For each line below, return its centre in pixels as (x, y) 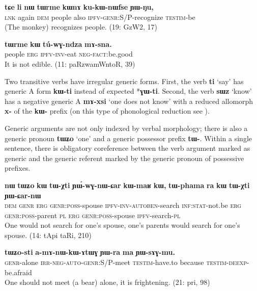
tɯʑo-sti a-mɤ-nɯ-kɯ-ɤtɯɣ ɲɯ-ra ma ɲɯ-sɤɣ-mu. (90, 252)
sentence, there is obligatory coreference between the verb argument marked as (127, 148)
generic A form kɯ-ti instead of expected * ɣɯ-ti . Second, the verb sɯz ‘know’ (128, 91)
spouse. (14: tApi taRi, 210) (48, 235)
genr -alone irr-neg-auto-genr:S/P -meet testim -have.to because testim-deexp (126, 262)
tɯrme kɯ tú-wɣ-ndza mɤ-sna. (58, 44)
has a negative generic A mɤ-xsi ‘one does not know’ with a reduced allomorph (129, 101)
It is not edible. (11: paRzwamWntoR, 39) (70, 63)
